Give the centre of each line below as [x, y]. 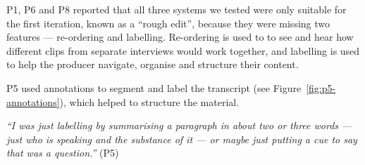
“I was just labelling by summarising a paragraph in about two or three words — [179, 125]
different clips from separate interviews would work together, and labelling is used [183, 50]
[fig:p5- [321, 87]
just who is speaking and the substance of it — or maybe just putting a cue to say [182, 139]
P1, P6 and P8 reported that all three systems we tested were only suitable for [177, 9]
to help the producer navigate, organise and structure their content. [153, 64]
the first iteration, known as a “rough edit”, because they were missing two [168, 23]
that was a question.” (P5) [63, 153]
